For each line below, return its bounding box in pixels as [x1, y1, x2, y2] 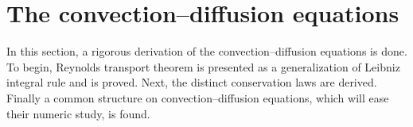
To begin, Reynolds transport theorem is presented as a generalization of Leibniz [6, 58, 400, 75]
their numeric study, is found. [6, 105, 150, 121]
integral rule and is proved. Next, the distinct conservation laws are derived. [6, 74, 377, 90]
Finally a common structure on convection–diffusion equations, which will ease [6, 89, 389, 106]
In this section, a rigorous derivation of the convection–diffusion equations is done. [6, 43, 407, 60]
